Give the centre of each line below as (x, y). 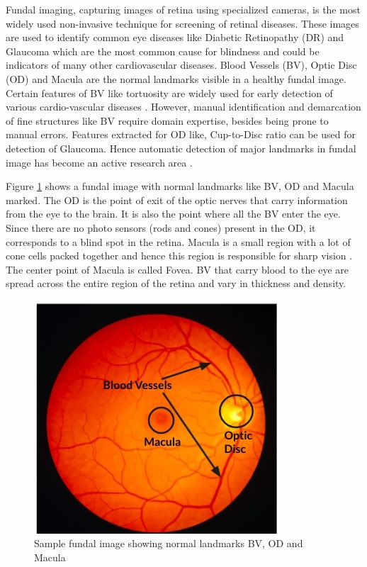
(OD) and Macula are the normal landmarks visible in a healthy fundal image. (176, 78)
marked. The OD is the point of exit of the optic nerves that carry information (177, 200)
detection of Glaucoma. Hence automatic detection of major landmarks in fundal (181, 148)
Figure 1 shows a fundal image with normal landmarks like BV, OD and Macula (180, 186)
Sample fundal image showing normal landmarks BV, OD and (169, 543)
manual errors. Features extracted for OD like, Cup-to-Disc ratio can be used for (181, 134)
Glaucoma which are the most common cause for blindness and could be (163, 51)
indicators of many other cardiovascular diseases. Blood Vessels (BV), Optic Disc (181, 65)
